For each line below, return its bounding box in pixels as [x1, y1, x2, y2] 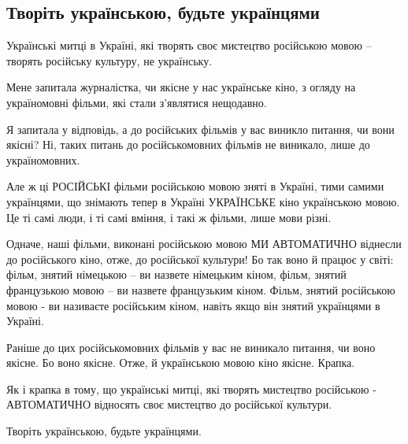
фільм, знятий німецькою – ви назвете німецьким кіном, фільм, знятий [6, 266, 347, 283]
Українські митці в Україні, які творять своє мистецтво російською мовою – [6, 37, 372, 54]
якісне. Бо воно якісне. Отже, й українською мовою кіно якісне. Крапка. [6, 354, 355, 371]
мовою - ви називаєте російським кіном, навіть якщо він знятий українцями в [6, 297, 380, 313]
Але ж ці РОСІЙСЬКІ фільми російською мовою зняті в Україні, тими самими [6, 178, 384, 194]
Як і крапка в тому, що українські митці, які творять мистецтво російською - [6, 380, 376, 397]
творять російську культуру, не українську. [6, 52, 213, 68]
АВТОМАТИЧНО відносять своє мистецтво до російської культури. [6, 396, 332, 413]
